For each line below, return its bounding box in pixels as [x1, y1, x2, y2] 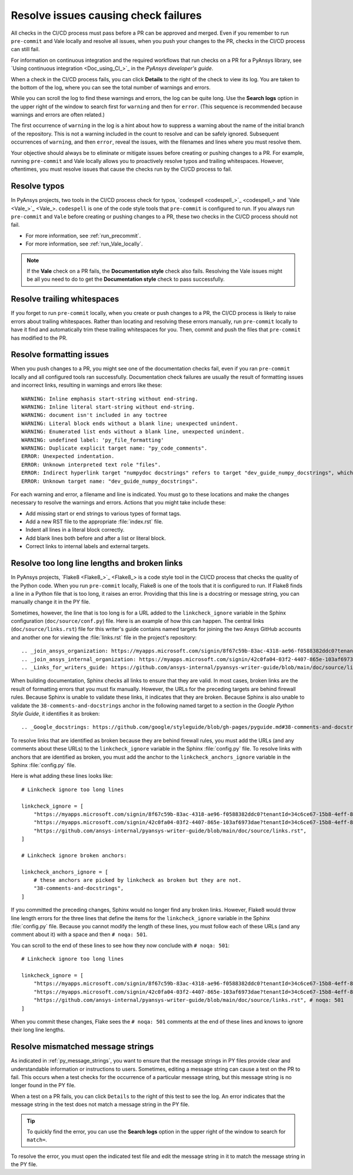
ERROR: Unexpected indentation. [21, 453, 115, 460]
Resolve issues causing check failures [11, 9, 202, 22]
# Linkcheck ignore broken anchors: [21, 852, 127, 859]
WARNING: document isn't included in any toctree [21, 412, 168, 419]
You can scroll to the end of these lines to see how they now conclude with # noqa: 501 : [11, 942, 230, 949]
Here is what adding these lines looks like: [11, 772, 113, 779]
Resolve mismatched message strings [11, 1042, 154, 1052]
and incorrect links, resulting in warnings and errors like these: [11, 381, 162, 389]
